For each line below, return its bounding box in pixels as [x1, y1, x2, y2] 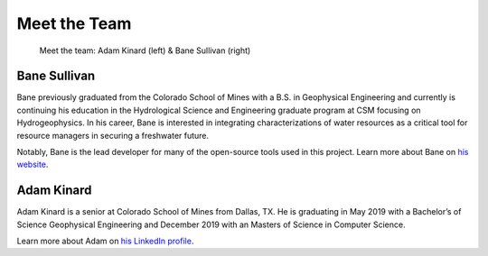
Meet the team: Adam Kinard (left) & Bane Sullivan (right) [39, 45, 251, 56]
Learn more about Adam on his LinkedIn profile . [16, 235, 194, 247]
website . [16, 159, 49, 170]
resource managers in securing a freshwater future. [16, 130, 210, 141]
